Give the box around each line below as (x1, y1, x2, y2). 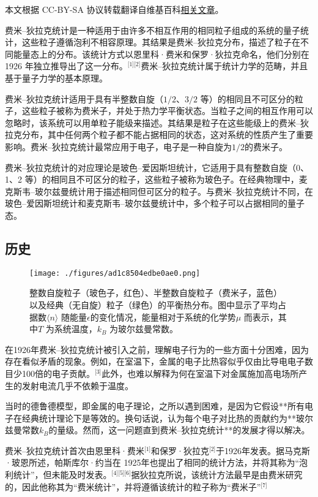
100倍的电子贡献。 (21, 366, 95, 379)
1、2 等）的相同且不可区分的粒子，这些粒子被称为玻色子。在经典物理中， (5, 173, 299, 186)
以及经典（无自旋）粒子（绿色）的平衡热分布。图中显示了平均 (29, 298, 278, 311)
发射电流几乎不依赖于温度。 (21, 379, 133, 392)
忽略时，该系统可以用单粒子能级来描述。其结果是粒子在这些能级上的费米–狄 (5, 116, 309, 129)
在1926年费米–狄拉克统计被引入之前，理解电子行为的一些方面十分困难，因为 (5, 343, 309, 355)
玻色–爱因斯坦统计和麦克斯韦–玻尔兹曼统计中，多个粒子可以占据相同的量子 (5, 197, 305, 210)
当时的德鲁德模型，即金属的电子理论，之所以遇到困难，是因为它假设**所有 (5, 400, 305, 412)
